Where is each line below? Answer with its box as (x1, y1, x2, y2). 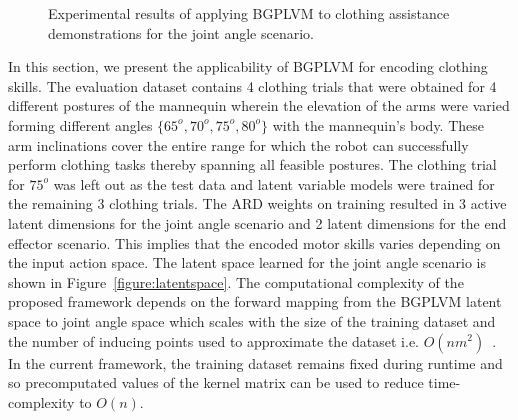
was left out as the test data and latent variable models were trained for (53, 173, 495, 194)
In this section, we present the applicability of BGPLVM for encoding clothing (8, 56, 488, 77)
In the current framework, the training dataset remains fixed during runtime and (8, 352, 503, 373)
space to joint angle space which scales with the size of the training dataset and (8, 310, 496, 331)
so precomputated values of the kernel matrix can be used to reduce (8, 372, 424, 393)
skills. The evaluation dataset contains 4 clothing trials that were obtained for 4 (8, 75, 497, 96)
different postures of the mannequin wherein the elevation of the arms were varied (8, 95, 510, 116)
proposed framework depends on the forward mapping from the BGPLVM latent (8, 291, 502, 312)
